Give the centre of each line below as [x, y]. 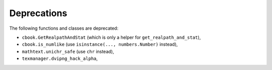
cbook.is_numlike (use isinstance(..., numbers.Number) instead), [100, 44]
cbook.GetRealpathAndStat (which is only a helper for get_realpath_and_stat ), [111, 37]
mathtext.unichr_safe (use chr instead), [68, 51]
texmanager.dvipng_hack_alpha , [60, 58]
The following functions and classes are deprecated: [64, 28]
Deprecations [38, 13]
